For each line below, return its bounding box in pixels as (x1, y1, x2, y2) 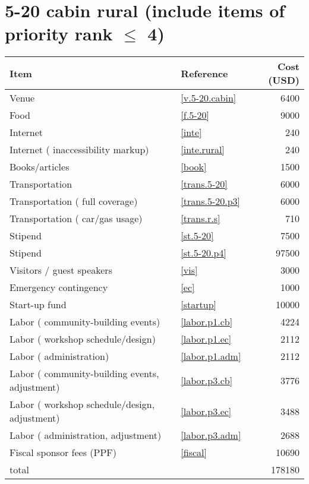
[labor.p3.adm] (181, 428, 241, 442)
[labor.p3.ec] (181, 404, 232, 418)
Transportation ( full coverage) (10, 194, 138, 208)
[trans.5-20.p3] (181, 194, 241, 208)
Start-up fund (10, 298, 67, 312)
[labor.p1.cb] (181, 315, 233, 329)
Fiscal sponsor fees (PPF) (10, 445, 116, 460)
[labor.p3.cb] (181, 373, 233, 387)
